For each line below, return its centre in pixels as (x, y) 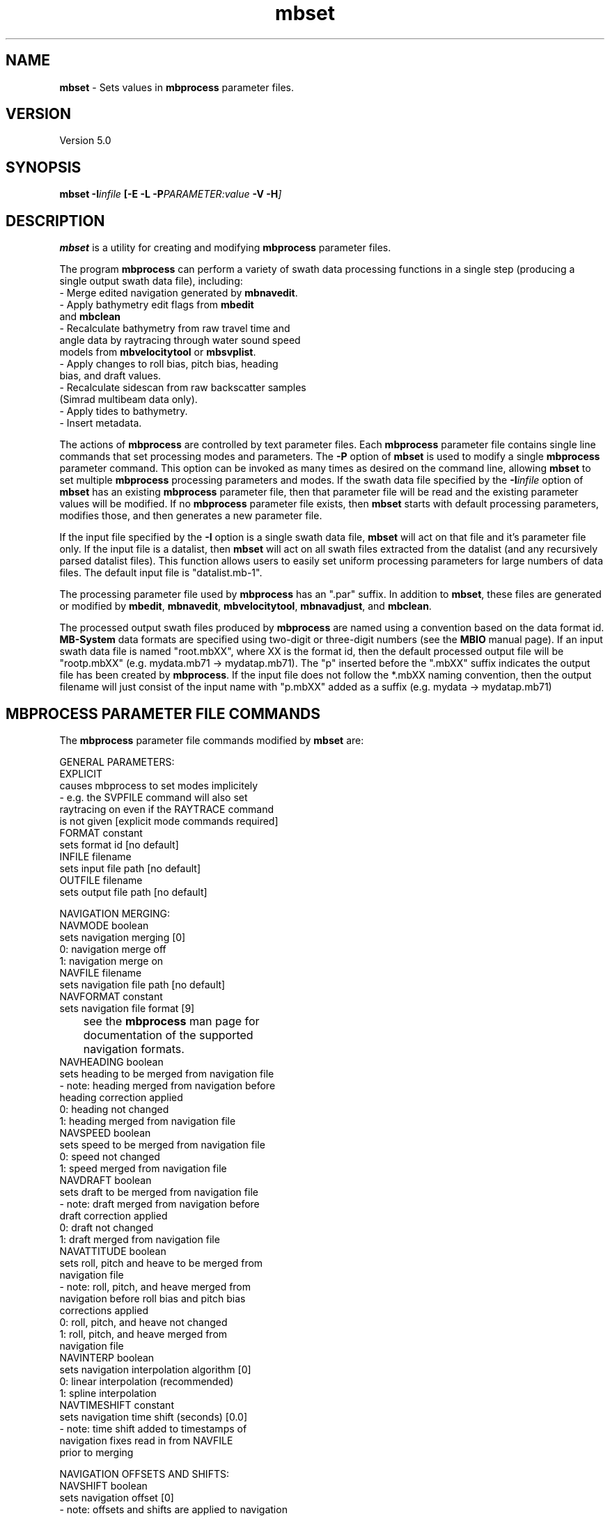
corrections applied (104, 1310)
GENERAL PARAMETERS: (117, 761)
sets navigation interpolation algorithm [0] (155, 1369)
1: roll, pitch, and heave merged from (143, 1334)
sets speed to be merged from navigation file (162, 1144)
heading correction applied (121, 1097)
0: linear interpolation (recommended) (147, 1381)
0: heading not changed (114, 1109)
